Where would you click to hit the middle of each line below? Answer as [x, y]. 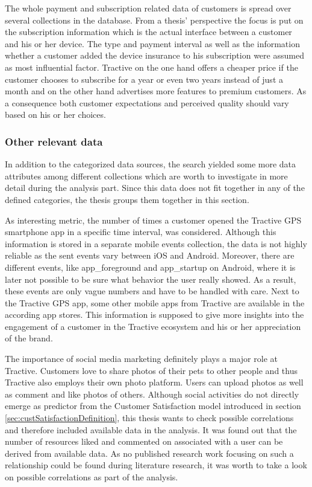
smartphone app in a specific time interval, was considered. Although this [141, 232]
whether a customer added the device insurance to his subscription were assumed [154, 55]
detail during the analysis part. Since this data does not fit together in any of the [155, 188]
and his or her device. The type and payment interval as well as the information [152, 43]
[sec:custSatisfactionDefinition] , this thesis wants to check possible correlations [149, 418]
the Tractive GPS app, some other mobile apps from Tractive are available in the [155, 302]
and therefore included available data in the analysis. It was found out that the [151, 429]
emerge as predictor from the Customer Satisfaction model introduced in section [153, 406]
